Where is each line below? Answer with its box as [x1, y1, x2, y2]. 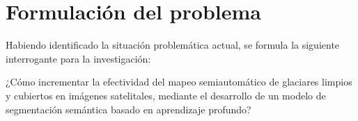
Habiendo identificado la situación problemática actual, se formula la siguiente [6, 38, 340, 52]
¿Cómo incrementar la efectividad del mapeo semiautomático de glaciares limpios [6, 74, 352, 89]
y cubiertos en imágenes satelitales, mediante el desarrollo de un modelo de [6, 88, 326, 102]
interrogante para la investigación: [6, 51, 151, 65]
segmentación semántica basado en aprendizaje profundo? [6, 102, 251, 116]
